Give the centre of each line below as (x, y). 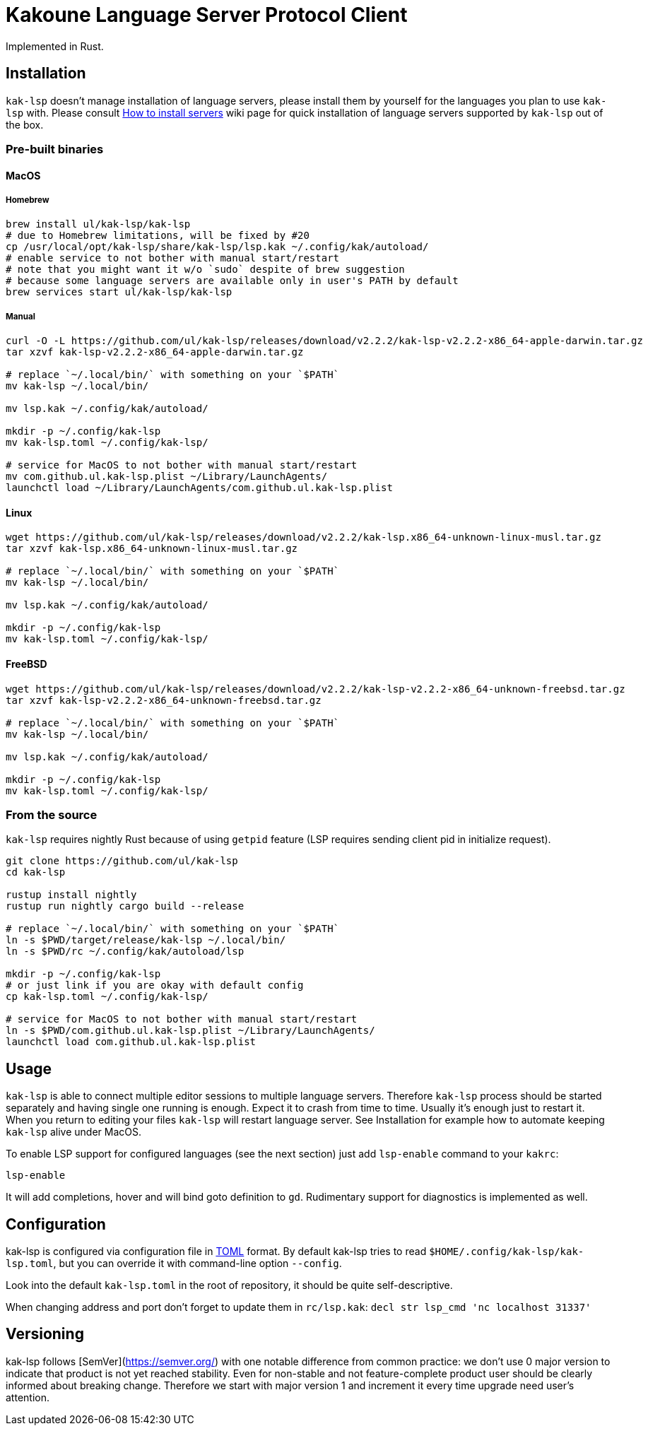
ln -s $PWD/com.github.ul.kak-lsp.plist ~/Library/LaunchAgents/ (190, 1031)
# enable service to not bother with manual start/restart (173, 258)
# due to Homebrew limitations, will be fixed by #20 (158, 236)
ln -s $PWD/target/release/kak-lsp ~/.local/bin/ (146, 940)
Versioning (45, 1334)
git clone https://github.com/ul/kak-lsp (122, 861)
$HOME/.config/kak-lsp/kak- (507, 1252)
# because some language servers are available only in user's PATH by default (232, 281)
